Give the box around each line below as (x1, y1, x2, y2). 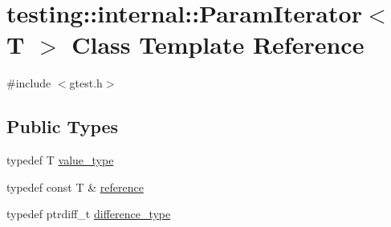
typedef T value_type (6, 152, 114, 168)
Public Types (6, 114, 119, 139)
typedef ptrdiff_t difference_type (6, 205, 171, 222)
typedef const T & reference (6, 178, 144, 195)
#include (6, 75, 51, 91)
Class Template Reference (71, 28, 365, 61)
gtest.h (69, 75, 103, 91)
